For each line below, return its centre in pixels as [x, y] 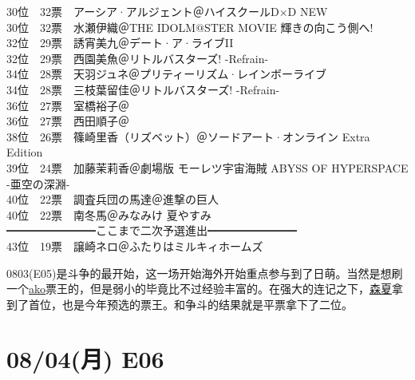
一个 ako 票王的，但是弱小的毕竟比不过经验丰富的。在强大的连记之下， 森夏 [199, 289]
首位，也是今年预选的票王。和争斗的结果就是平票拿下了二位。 [190, 304]
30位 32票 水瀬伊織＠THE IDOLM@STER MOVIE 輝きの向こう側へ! [190, 27]
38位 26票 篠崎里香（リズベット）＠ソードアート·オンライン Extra [188, 136]
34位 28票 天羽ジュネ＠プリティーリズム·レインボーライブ [167, 74]
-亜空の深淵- [38, 183]
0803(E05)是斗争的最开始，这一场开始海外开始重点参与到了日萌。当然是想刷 [205, 273]
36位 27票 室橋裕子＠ [68, 105]
